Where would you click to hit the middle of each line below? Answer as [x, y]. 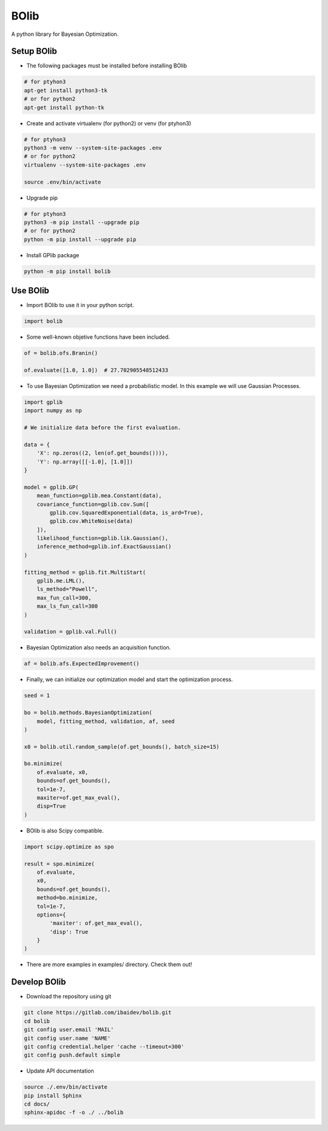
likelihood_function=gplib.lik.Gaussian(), [102, 538]
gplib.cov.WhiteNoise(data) [91, 521]
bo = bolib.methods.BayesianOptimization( [88, 713]
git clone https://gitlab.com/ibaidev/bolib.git [98, 1013]
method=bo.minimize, [67, 898]
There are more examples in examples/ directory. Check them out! [109, 964]
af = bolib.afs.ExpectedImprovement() [82, 664]
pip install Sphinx [53, 1095]
